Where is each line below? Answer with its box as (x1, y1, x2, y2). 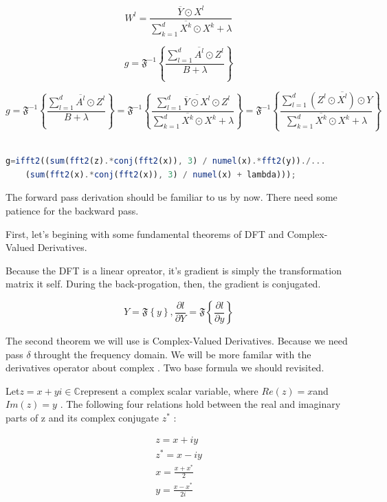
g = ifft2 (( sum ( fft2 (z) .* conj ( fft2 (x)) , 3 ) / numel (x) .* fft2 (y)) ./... (5, 156, 326, 166)
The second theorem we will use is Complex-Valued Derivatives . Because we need (5, 334, 348, 348)
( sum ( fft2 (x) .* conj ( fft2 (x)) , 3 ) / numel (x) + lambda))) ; (25, 169, 296, 179)
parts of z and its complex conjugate (5, 411, 159, 425)
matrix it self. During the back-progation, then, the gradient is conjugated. (5, 276, 321, 291)
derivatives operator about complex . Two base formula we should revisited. (5, 360, 324, 375)
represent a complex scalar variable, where (80, 383, 258, 397)
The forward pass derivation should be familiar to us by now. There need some (5, 190, 338, 204)
